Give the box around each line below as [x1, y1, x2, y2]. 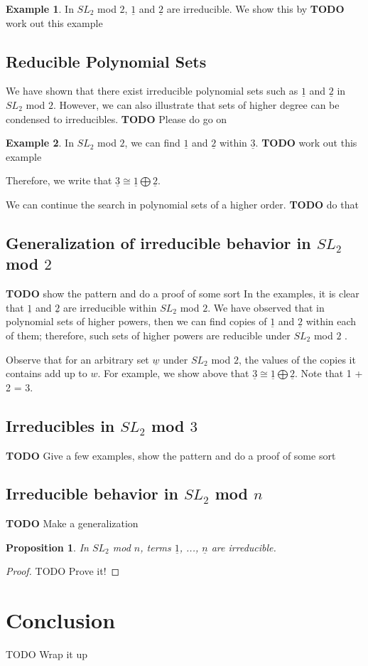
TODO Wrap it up [6, 647, 87, 662]
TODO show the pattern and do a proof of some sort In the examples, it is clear [6, 286, 359, 301]
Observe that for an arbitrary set [6, 351, 149, 366]
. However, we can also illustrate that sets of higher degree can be [53, 97, 340, 112]
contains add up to [6, 366, 87, 381]
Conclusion [6, 606, 116, 635]
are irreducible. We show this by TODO [166, 1, 345, 16]
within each [305, 314, 357, 329]
